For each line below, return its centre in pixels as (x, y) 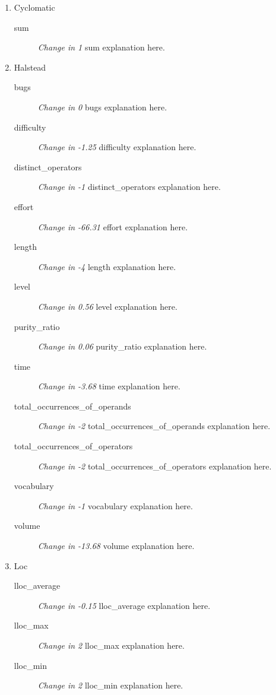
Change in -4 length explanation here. (107, 266)
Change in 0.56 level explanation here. (107, 306)
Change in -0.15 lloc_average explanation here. (124, 605)
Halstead (30, 67)
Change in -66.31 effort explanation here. (113, 226)
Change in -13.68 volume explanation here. (116, 546)
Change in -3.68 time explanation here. (109, 386)
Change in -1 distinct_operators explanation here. (129, 187)
